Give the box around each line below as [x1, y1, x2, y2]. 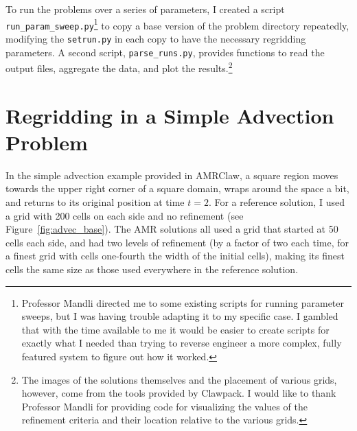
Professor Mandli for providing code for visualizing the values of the [21, 399, 308, 413]
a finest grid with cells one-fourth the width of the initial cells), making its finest [5, 248, 345, 263]
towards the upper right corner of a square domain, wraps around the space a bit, [5, 181, 349, 196]
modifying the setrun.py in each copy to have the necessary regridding [5, 31, 306, 45]
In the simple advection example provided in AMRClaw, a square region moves [5, 167, 338, 182]
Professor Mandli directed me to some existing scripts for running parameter [21, 295, 344, 310]
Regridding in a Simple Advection [5, 101, 334, 129]
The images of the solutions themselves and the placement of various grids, [21, 372, 337, 386]
